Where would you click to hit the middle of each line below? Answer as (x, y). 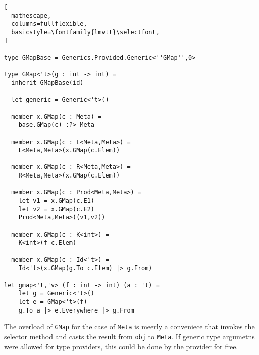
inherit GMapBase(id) (47, 83)
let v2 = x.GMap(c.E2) (56, 209)
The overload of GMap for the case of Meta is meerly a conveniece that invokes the (129, 326)
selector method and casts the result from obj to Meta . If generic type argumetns (129, 336)
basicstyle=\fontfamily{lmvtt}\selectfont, (85, 32)
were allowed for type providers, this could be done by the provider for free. (121, 346)
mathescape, (31, 15)
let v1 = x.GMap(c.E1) (56, 201)
